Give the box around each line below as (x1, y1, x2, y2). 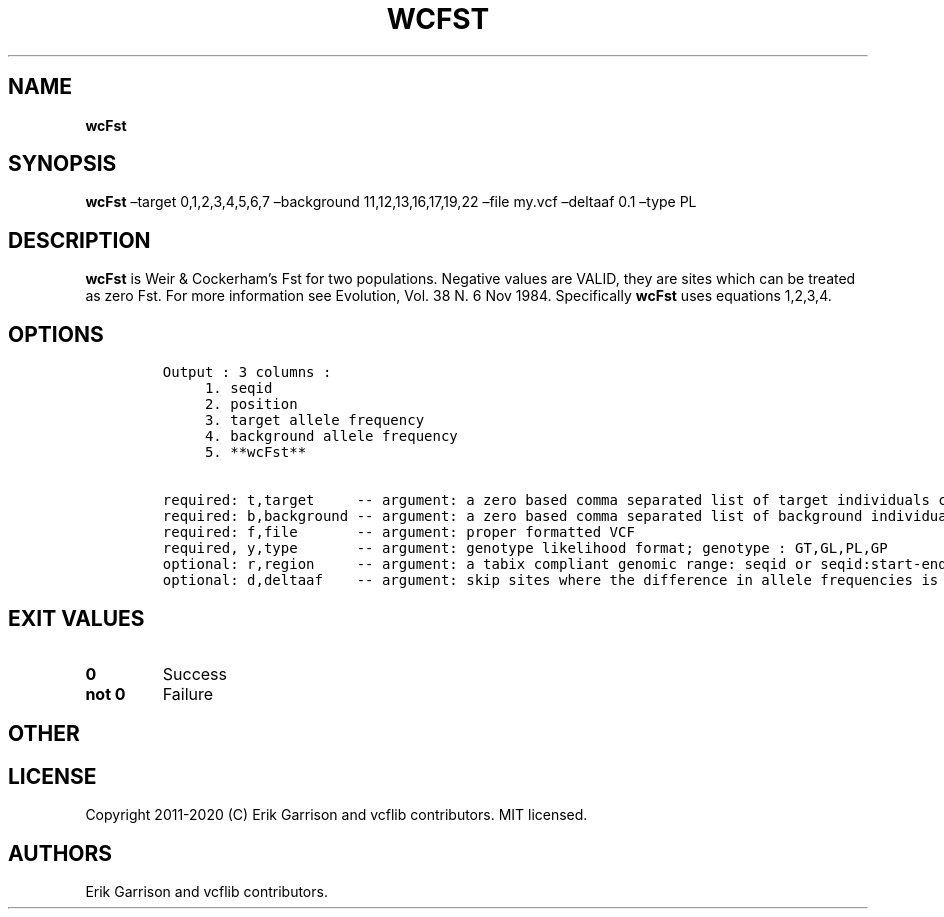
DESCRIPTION (8, 227, 151, 253)
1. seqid (204, 380, 273, 397)
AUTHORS (8, 840, 113, 866)
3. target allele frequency (204, 412, 425, 429)
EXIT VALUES (8, 605, 145, 631)
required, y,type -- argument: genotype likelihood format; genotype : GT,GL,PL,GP (162, 540, 888, 557)
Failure (162, 683, 214, 704)
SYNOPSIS (8, 151, 117, 177)
